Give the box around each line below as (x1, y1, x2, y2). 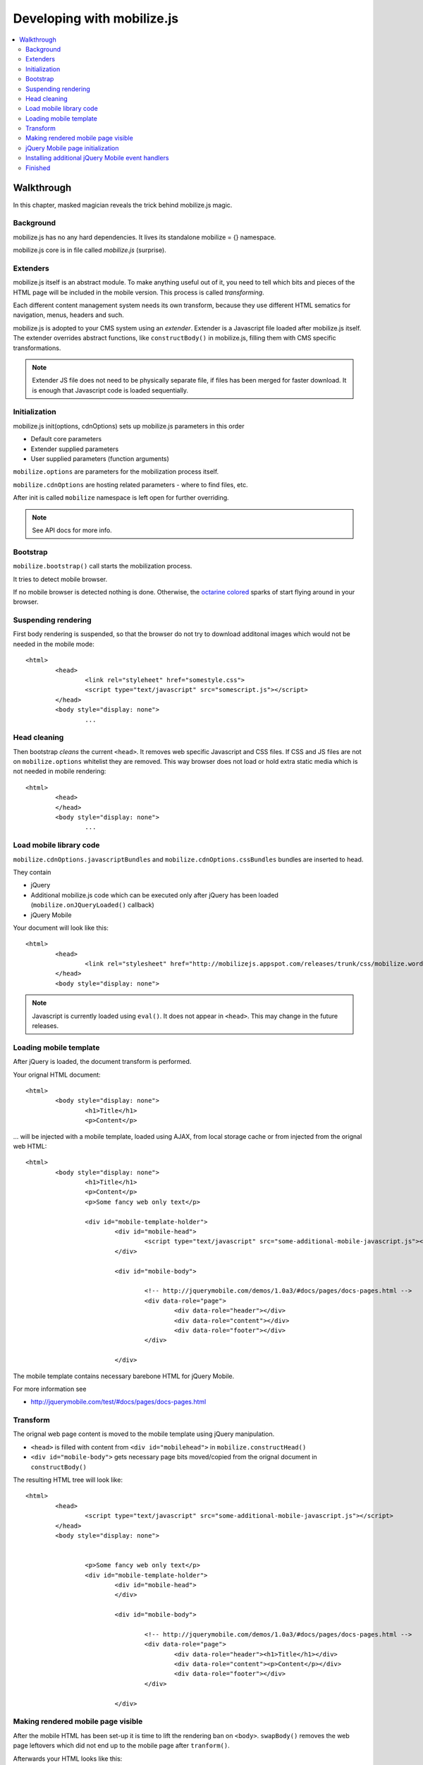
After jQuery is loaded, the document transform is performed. (13, 1058, 192, 1066)
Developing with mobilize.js (13, 11, 179, 26)
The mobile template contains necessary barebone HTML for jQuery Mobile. (13, 1372, 235, 1380)
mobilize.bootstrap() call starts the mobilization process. (13, 562, 192, 570)
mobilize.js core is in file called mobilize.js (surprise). (13, 246, 167, 254)
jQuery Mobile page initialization (25, 143, 119, 152)
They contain (13, 868, 51, 876)
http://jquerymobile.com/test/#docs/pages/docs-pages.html (30, 1398, 207, 1406)
